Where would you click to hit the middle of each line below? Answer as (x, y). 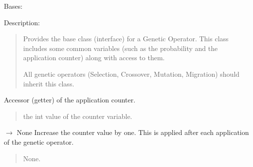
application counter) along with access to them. (94, 58)
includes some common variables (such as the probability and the (120, 48)
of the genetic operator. (39, 142)
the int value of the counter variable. (78, 116)
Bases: (13, 6)
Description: (22, 22)
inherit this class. (49, 83)
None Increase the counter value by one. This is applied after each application (133, 132)
